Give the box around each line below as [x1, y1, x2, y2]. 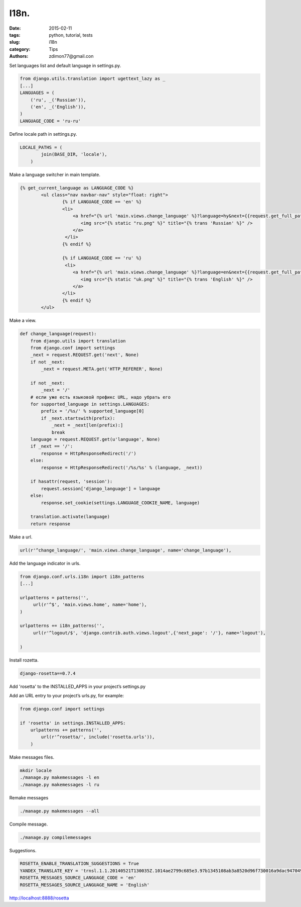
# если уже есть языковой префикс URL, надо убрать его [30, 394, 171, 400]
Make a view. [9, 317, 37, 324]
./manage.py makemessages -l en [20, 775, 100, 780]
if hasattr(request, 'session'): [30, 479, 113, 485]
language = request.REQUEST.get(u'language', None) [30, 436, 161, 442]
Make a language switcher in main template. [9, 171, 100, 177]
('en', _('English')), [30, 104, 86, 110]
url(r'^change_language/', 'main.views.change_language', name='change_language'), [20, 547, 232, 553]
